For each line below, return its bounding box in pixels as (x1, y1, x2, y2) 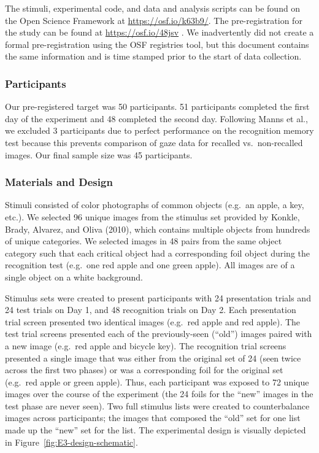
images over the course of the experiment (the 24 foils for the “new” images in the (5, 387, 313, 400)
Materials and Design (5, 174, 113, 190)
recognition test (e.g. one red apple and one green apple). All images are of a (5, 258, 295, 271)
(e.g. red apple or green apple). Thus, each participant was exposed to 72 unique (5, 375, 309, 388)
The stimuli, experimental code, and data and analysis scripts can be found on (5, 2, 301, 14)
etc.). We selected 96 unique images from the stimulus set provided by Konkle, (5, 210, 300, 223)
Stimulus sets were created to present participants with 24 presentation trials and (5, 291, 311, 304)
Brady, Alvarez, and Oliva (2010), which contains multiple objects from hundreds (5, 222, 310, 235)
